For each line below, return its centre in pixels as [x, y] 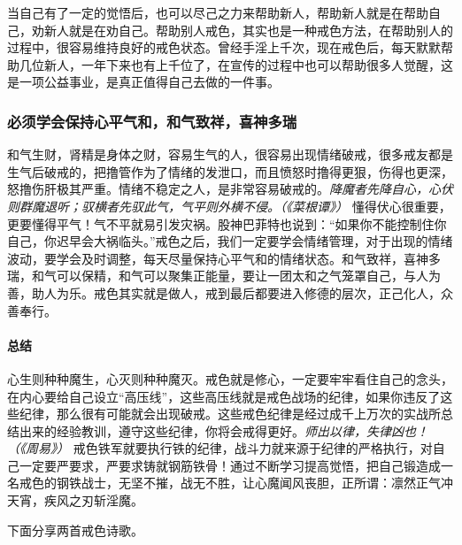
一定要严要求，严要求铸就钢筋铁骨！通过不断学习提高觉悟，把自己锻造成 [230, 465]
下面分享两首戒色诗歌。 [75, 530]
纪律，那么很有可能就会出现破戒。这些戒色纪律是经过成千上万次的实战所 [230, 414]
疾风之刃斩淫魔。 [93, 500]
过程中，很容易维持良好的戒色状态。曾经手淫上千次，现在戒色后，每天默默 [224, 47]
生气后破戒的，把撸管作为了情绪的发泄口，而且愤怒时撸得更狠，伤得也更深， [230, 171]
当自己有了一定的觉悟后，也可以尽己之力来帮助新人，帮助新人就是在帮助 [218, 12]
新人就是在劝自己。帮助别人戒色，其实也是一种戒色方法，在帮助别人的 [248, 30]
